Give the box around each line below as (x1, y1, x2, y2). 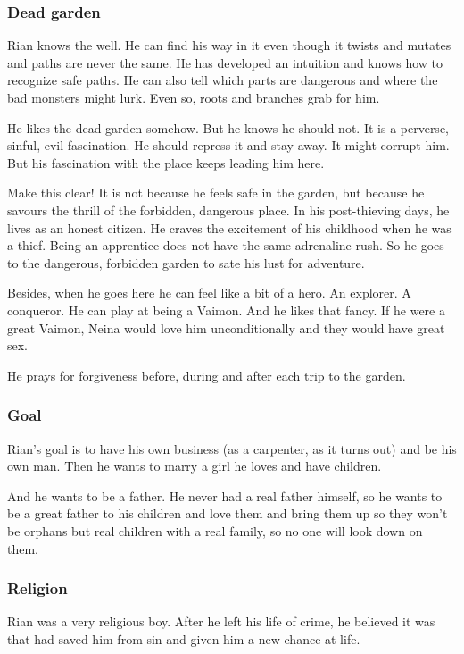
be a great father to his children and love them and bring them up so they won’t (7, 504, 448, 523)
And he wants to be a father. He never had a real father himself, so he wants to (7, 486, 443, 505)
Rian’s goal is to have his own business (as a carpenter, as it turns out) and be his (7, 439, 457, 457)
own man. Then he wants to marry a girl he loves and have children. (7, 457, 382, 475)
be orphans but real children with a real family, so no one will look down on (7, 521, 423, 540)
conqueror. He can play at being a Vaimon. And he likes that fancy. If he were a (7, 300, 445, 319)
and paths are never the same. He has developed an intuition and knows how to (7, 53, 443, 71)
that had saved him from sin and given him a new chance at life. (7, 629, 360, 648)
